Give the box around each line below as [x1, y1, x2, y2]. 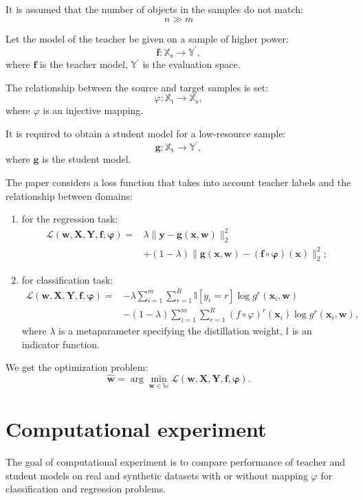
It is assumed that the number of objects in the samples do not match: [5, 2, 303, 16]
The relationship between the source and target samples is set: [5, 80, 269, 94]
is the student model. [42, 152, 131, 166]
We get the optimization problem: [5, 360, 148, 374]
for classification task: [21, 272, 113, 286]
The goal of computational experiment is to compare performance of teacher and [5, 455, 346, 469]
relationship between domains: [5, 188, 133, 203]
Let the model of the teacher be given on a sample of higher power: [5, 31, 289, 45]
